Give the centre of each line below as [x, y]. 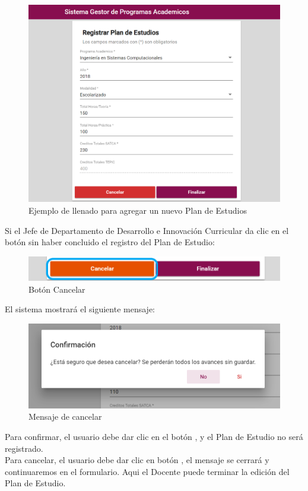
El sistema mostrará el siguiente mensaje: [80, 309]
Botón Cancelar [57, 289]
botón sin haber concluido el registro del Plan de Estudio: [110, 242]
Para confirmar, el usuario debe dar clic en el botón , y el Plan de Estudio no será [154, 436]
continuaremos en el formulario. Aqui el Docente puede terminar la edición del [147, 471]
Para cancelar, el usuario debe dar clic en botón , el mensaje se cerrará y [137, 460]
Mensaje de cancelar [65, 416]
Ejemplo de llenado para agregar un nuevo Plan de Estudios [138, 210]
